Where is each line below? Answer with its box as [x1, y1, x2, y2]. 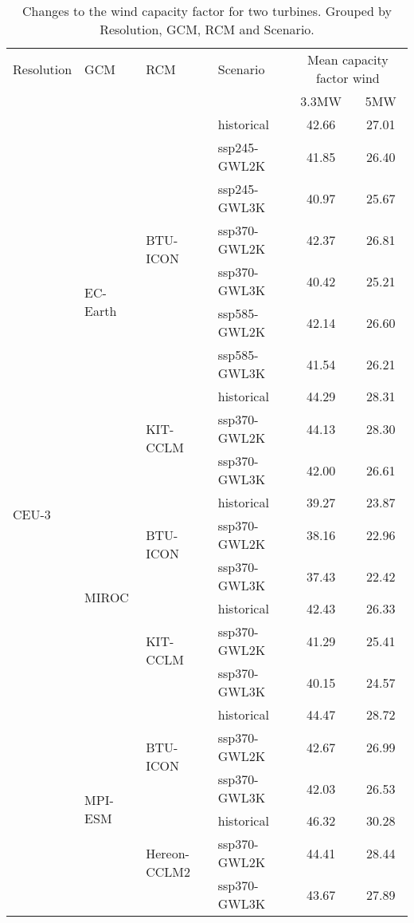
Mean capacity [307, 50, 389, 69]
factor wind [316, 69, 380, 87]
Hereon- [146, 843, 189, 862]
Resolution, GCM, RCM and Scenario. [100, 20, 314, 38]
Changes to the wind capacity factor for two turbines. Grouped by [21, 2, 393, 20]
